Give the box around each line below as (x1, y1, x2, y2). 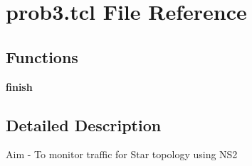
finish (6, 79, 33, 94)
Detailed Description (6, 114, 162, 135)
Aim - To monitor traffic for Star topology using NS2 (6, 147, 238, 162)
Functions (6, 45, 78, 67)
